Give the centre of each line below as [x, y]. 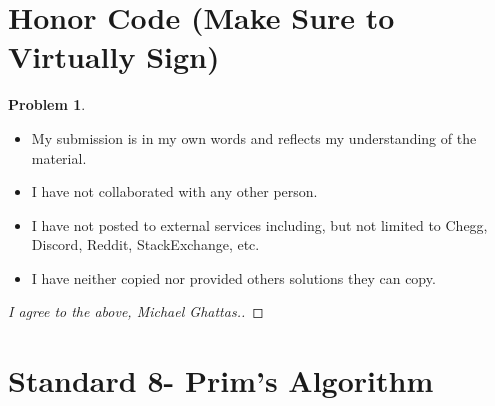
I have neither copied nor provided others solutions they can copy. [233, 277]
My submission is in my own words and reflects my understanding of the [254, 137]
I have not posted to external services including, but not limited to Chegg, [259, 224]
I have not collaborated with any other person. [174, 191]
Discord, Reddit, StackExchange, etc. [145, 244]
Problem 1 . [47, 104]
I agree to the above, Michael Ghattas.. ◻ [136, 311]
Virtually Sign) [114, 56]
